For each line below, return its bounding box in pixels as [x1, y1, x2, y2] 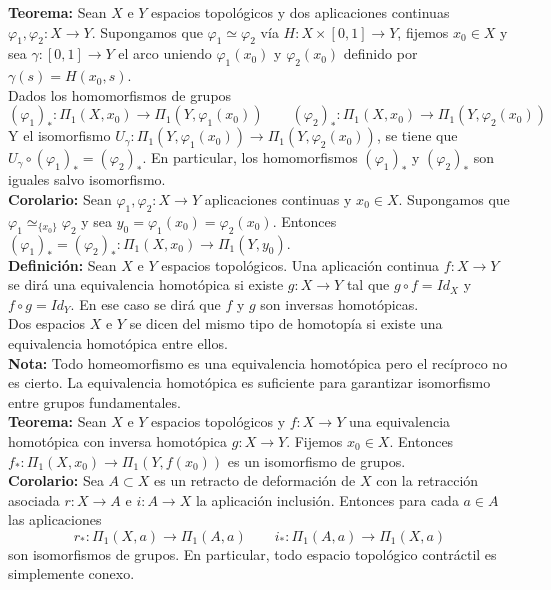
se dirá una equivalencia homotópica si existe [8, 274, 284, 295]
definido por [343, 43, 418, 64]
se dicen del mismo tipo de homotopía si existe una [129, 313, 443, 334]
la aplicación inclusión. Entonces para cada [195, 489, 459, 510]
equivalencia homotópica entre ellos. [8, 332, 228, 353]
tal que [346, 274, 390, 295]
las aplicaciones [8, 509, 102, 530]
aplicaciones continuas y [204, 188, 352, 209]
